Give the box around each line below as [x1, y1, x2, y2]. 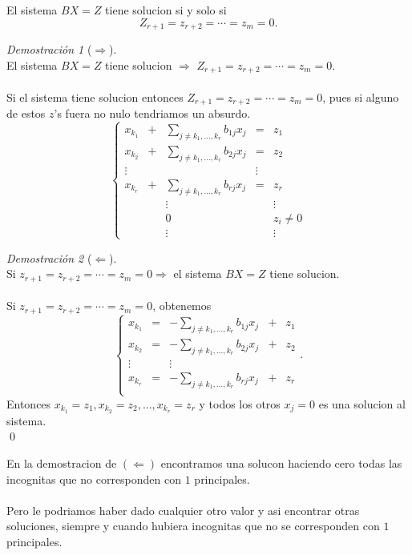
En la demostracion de [6, 455, 117, 472]
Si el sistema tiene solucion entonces [6, 88, 184, 105]
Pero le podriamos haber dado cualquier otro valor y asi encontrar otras [6, 501, 360, 518]
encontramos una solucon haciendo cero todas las [160, 455, 402, 472]
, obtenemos [152, 297, 212, 314]
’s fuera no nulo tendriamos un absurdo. [54, 105, 251, 122]
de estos [6, 105, 46, 122]
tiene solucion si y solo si [105, 2, 227, 18]
